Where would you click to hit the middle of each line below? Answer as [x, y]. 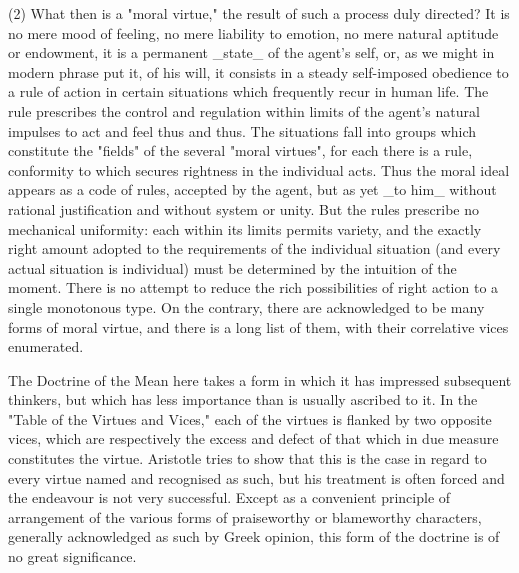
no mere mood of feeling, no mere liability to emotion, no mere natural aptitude [253, 32]
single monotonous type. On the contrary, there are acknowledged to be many [246, 306]
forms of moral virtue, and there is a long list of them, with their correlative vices [258, 326]
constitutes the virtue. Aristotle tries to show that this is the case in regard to [247, 458]
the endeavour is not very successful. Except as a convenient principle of [229, 497]
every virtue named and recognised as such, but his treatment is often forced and [256, 477]
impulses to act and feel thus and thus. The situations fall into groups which [242, 130]
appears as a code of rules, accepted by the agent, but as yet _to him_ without [252, 189]
